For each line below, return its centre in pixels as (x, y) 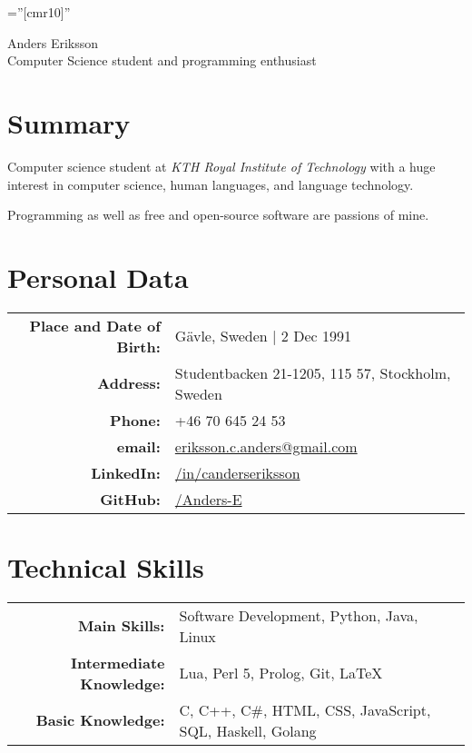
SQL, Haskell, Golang (248, 730)
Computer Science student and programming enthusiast (162, 60)
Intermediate (118, 662)
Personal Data (98, 277)
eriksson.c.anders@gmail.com (266, 446)
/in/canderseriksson (237, 472)
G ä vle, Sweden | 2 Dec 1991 (263, 336)
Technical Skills (106, 567)
